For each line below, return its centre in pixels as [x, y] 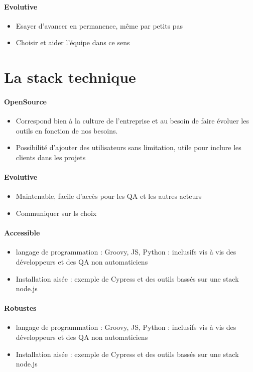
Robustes [20, 308]
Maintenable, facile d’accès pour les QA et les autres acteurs [109, 196]
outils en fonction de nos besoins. [67, 130]
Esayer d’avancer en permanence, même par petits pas [99, 25]
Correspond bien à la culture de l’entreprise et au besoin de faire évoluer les [132, 121]
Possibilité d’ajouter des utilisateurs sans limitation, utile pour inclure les [129, 147]
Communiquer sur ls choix [56, 213]
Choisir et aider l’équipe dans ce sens [73, 42]
